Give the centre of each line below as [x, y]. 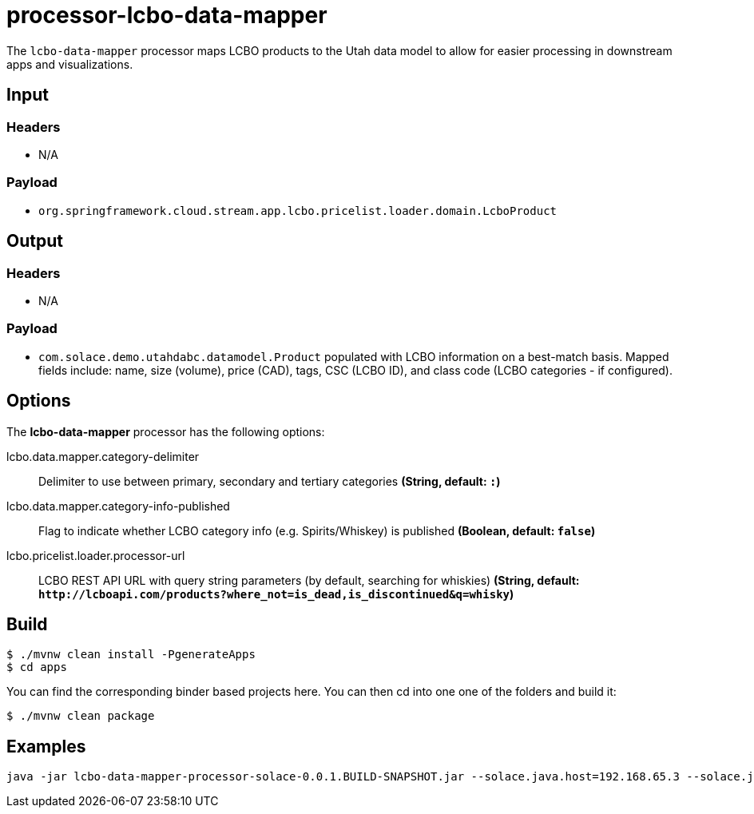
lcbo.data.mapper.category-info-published [118, 506]
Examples [46, 746]
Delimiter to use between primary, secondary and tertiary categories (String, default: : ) [270, 481]
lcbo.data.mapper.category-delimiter [103, 456]
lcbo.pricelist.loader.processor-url [96, 555]
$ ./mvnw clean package [81, 716]
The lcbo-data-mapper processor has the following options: [166, 431]
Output [35, 241]
